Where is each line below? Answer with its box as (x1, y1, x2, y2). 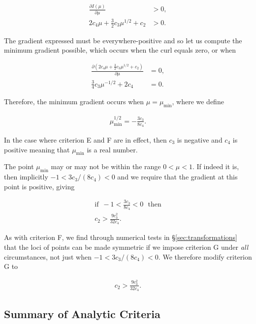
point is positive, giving (4, 181, 75, 191)
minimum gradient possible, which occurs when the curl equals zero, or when (4, 45, 236, 55)
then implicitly (4, 172, 48, 182)
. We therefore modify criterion (158, 251, 252, 262)
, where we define (172, 96, 224, 107)
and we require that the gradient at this (117, 172, 238, 182)
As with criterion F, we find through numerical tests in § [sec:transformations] (4, 232, 237, 242)
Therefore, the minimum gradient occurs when (4, 96, 144, 107)
